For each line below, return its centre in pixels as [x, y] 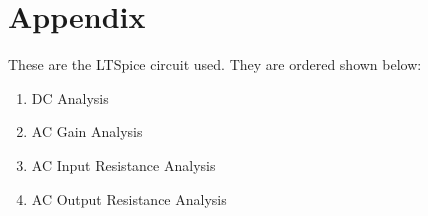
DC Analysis [70, 97]
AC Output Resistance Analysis [129, 198]
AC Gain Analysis [87, 131]
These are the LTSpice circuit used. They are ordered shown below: [215, 64]
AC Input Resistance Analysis [123, 164]
